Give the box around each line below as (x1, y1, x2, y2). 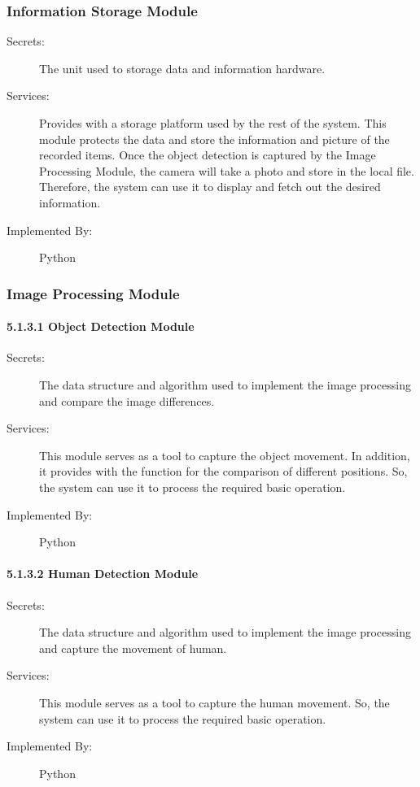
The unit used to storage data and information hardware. (39, 59, 326, 76)
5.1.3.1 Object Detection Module (7, 318, 195, 335)
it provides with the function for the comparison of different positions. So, (39, 463, 408, 480)
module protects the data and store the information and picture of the (39, 130, 390, 147)
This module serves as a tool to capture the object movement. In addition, (39, 446, 410, 463)
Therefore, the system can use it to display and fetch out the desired (39, 178, 381, 195)
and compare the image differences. (39, 392, 215, 409)
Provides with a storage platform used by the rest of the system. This (39, 115, 387, 131)
